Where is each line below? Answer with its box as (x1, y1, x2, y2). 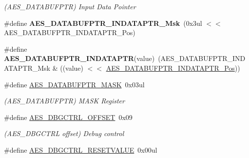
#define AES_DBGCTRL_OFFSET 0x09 (4, 112, 133, 122)
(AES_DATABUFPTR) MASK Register (4, 96, 125, 106)
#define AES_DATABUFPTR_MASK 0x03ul (4, 79, 145, 89)
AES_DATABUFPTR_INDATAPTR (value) (4, 53, 155, 63)
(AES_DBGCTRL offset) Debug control (4, 128, 124, 138)
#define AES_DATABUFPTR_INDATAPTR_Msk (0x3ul (4, 18, 202, 28)
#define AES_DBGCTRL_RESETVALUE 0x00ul (4, 144, 157, 155)
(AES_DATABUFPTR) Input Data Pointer (4, 1, 136, 11)
